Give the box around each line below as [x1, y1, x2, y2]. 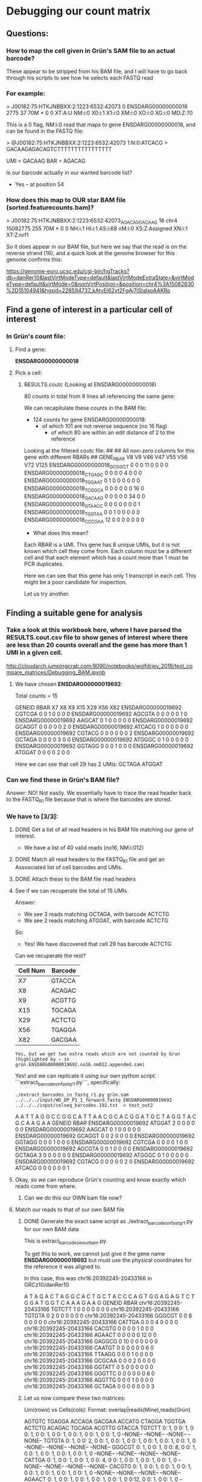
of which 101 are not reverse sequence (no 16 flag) [42, 422, 168, 430]
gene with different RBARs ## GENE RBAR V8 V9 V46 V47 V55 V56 [24, 453, 188, 462]
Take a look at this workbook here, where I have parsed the [6, 626, 182, 634]
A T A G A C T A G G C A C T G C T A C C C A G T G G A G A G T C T [24, 1293, 195, 1300]
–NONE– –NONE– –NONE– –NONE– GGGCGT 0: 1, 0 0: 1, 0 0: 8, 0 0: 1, [24, 1443, 197, 1451]
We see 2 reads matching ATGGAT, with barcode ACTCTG [24, 917, 169, 924]
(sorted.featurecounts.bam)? [6, 204, 95, 212]
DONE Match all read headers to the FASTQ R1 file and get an [14, 856, 165, 864]
